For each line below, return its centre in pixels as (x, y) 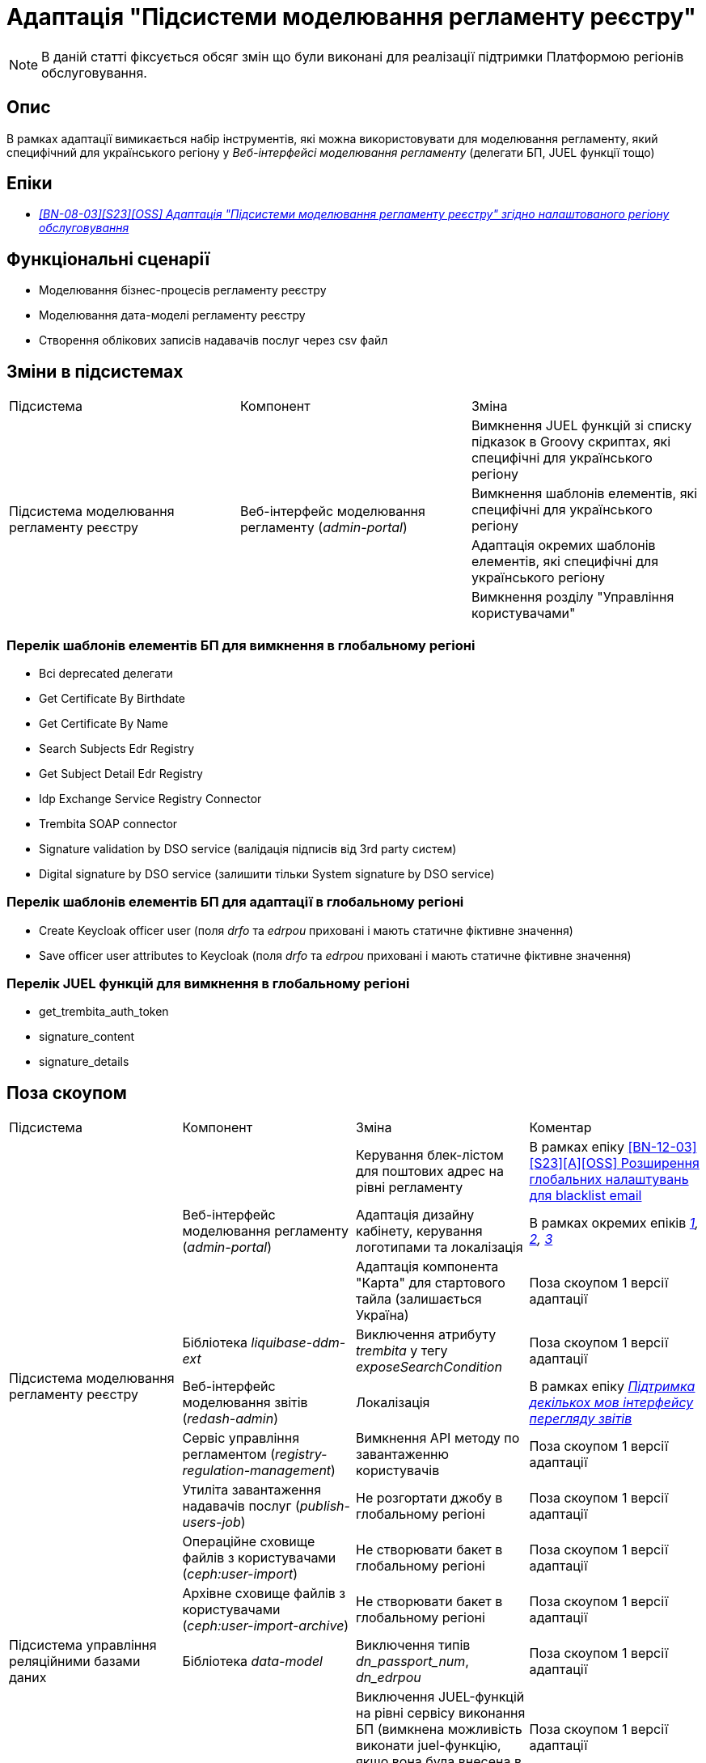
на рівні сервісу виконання (441, 1713)
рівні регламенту (410, 1188)
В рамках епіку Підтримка (612, 1387)
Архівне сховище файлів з (264, 1594)
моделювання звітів (245, 1403)
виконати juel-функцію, (429, 1746)
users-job (211, 1522)
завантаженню (403, 1454)
